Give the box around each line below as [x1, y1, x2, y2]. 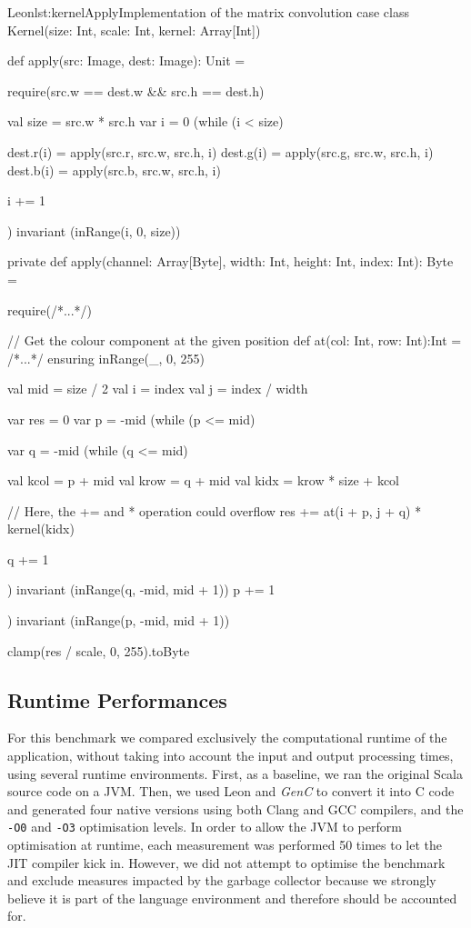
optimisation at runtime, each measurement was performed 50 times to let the [7, 835, 442, 854]
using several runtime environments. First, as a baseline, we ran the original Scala [7, 763, 463, 783]
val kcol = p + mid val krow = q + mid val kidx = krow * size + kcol [7, 471, 399, 490]
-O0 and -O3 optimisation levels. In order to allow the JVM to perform [7, 817, 402, 836]
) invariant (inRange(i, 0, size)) [7, 221, 181, 240]
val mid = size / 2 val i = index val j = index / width [7, 379, 308, 398]
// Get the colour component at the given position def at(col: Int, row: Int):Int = [7, 331, 462, 350]
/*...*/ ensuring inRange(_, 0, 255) [7, 348, 205, 367]
